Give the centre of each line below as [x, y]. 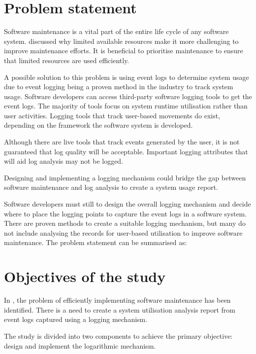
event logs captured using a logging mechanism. [76, 319]
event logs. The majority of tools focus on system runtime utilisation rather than [126, 106]
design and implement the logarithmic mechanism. [80, 345]
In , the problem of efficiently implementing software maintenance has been [117, 300]
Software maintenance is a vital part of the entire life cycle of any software [116, 31]
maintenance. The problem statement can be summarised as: [96, 242]
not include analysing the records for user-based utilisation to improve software [123, 232]
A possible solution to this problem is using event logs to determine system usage [127, 77]
